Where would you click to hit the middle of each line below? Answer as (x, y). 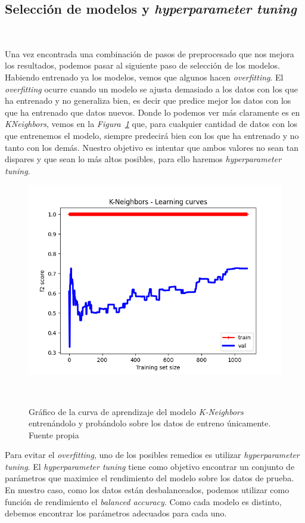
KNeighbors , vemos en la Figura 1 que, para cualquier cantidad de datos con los (151, 124)
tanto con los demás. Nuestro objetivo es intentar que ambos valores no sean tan (152, 147)
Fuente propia (54, 434)
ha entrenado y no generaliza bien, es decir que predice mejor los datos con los (148, 100)
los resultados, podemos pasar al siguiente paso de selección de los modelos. (143, 65)
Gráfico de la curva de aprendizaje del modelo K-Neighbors (136, 411)
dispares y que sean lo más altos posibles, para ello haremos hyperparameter (143, 159)
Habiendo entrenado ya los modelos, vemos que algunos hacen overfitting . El (144, 77)
